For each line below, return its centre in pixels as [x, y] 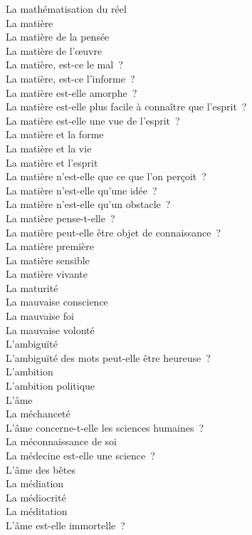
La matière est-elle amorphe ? [72, 92]
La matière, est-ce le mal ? [64, 64]
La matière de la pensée [58, 37]
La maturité [32, 287]
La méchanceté [38, 414]
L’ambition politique [51, 386]
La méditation [37, 511]
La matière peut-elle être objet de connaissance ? [114, 232]
